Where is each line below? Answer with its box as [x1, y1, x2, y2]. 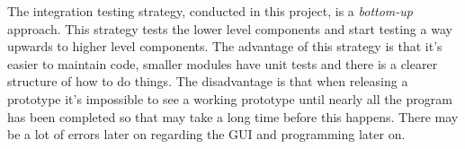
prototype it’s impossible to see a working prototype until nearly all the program [7, 89, 452, 108]
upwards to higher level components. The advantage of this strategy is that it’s [7, 37, 443, 56]
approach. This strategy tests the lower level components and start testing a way [7, 19, 452, 38]
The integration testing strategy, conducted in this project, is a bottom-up [7, 2, 413, 20]
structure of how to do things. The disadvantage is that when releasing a [7, 72, 408, 91]
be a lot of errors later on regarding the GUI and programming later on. [7, 125, 406, 144]
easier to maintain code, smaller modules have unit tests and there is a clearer [7, 54, 438, 73]
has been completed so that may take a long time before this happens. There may [7, 107, 459, 126]
